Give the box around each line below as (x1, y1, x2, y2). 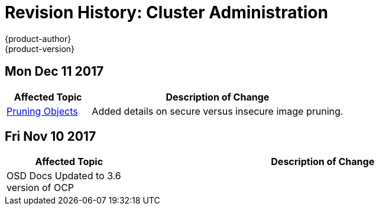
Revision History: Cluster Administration (5, 2, 328, 22)
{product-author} (5, 33, 72, 44)
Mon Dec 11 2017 (5, 64, 104, 79)
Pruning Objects (7, 105, 78, 117)
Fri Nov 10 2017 (5, 129, 96, 144)
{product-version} (5, 43, 75, 54)
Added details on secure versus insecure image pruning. (92, 105, 344, 117)
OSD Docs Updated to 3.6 (7, 170, 121, 182)
